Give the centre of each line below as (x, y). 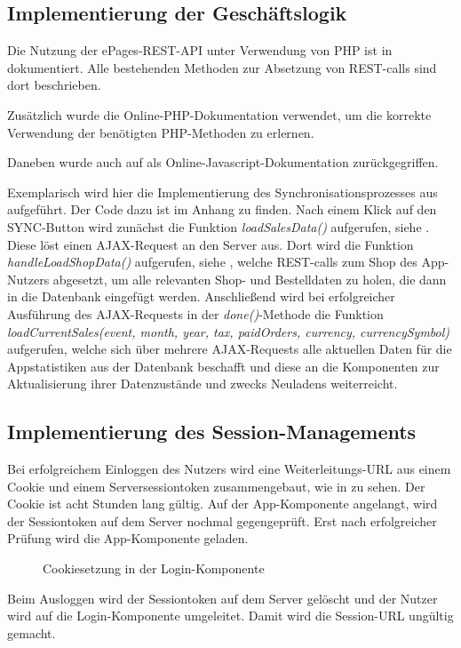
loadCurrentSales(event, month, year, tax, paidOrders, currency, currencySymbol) (229, 331)
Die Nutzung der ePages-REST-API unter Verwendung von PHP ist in (200, 50)
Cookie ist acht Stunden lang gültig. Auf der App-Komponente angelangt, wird (223, 504)
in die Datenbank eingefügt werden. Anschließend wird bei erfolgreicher (201, 296)
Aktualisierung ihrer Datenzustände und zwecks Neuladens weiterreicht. (203, 384)
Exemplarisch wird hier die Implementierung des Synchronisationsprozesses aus (223, 192)
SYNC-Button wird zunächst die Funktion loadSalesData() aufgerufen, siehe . (219, 226)
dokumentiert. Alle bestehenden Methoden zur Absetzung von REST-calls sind (222, 67)
